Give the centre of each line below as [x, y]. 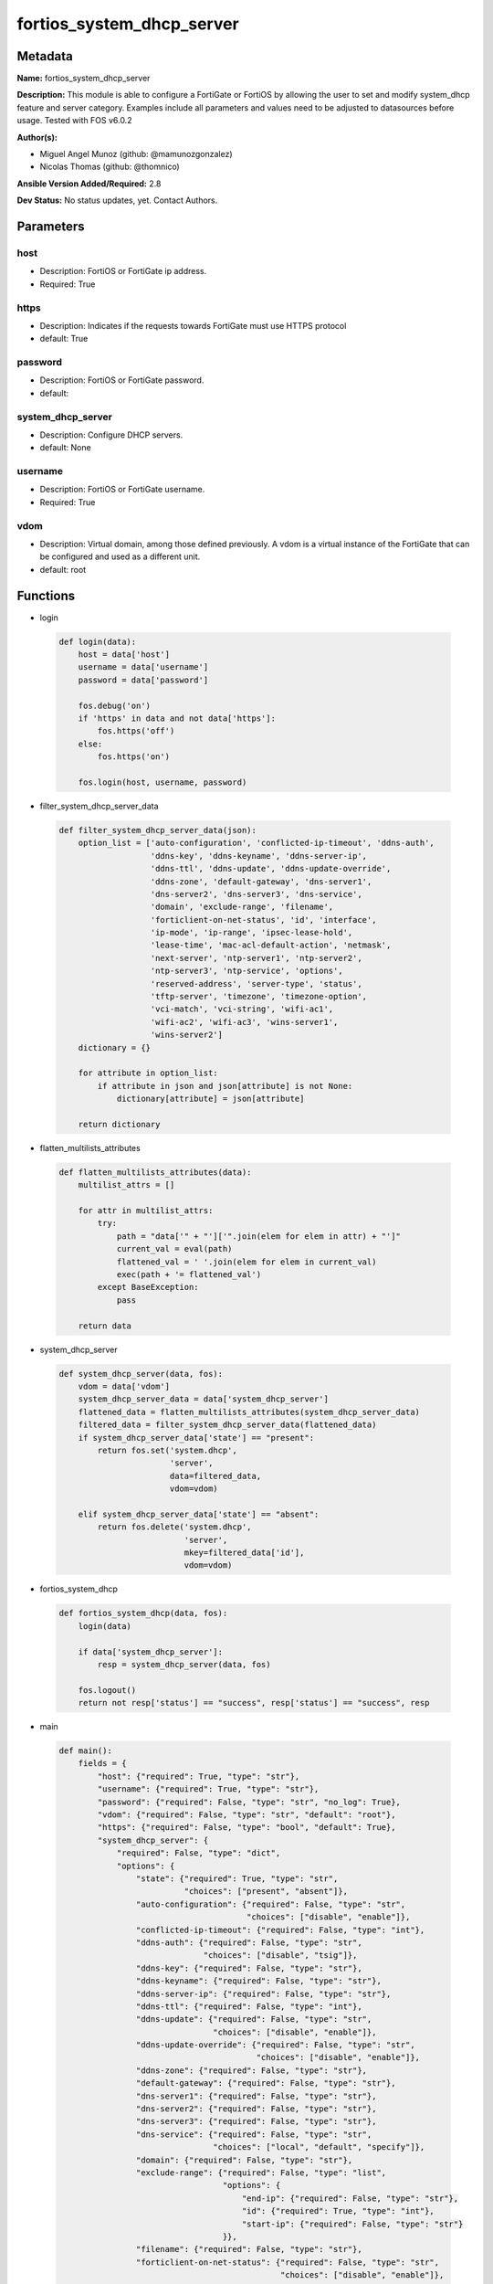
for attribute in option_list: [148, 1073]
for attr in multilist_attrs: [146, 1211]
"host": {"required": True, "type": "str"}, [199, 1776]
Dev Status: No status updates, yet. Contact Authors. [117, 200]
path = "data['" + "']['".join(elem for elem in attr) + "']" [259, 1236]
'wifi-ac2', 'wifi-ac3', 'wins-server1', [244, 1022]
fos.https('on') [134, 757]
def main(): [86, 1751]
